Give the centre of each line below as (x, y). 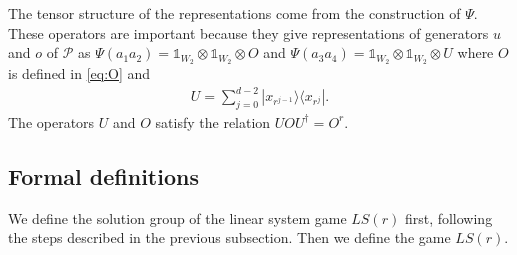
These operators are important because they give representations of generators (248, 32)
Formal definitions (103, 175)
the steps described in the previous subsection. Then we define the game (229, 237)
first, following (448, 217)
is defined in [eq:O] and (79, 73)
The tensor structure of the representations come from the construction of (234, 13)
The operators (51, 121)
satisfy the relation (213, 121)
